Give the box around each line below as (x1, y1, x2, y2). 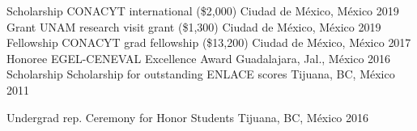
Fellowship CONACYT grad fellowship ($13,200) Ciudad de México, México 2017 (6, 34, 411, 51)
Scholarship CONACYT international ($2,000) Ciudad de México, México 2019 (6, 2, 399, 19)
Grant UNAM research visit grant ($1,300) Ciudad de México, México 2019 (6, 18, 381, 35)
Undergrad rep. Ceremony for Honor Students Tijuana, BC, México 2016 (6, 108, 369, 125)
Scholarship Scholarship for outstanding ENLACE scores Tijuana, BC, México (6, 65, 395, 82)
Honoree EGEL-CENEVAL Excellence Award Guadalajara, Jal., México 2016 (6, 49, 391, 66)
